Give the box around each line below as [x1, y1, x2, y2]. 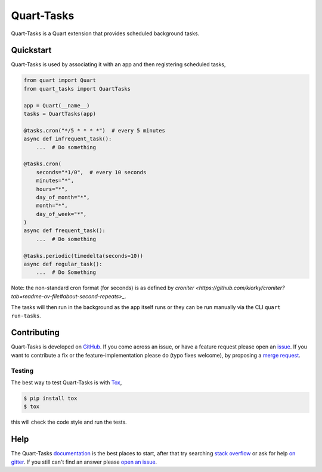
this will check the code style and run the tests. [11, 418, 128, 426]
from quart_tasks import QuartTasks [23, 85, 131, 92]
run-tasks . [11, 312, 41, 319]
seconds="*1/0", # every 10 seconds [36, 169, 147, 175]
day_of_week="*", [36, 211, 87, 217]
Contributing [11, 328, 60, 338]
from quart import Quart [23, 77, 97, 84]
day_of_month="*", [36, 194, 90, 200]
